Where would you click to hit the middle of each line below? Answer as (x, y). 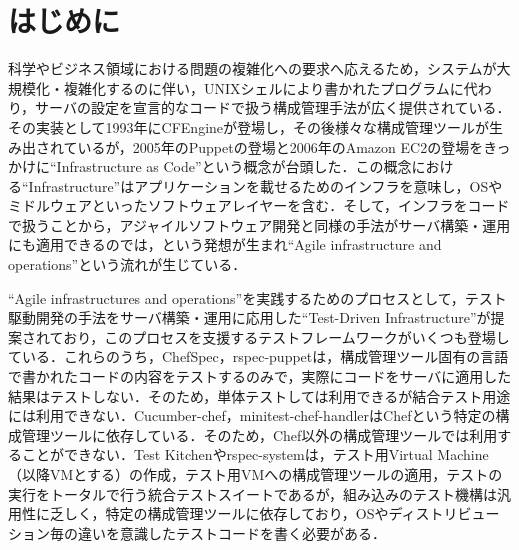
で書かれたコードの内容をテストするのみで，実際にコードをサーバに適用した (260, 376)
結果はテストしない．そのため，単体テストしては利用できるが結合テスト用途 (259, 395)
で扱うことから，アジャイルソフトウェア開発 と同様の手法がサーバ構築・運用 (259, 224)
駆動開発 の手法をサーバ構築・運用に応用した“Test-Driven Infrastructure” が (249, 317)
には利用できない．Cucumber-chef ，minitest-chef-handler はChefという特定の (252, 415)
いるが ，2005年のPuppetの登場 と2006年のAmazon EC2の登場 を (280, 146)
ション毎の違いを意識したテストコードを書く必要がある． (197, 532)
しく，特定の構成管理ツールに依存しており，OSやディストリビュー (281, 513)
